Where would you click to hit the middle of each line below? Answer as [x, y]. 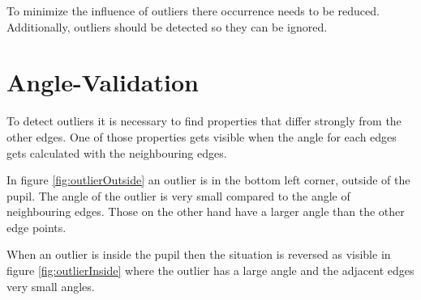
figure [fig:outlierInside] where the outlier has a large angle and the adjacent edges [210, 270]
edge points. [37, 227]
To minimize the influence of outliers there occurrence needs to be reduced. [193, 11]
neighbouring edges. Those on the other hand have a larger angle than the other [206, 211]
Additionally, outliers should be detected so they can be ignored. [167, 26]
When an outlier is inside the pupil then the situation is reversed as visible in [199, 254]
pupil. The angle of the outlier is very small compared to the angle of [178, 195]
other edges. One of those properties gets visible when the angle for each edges [202, 136]
